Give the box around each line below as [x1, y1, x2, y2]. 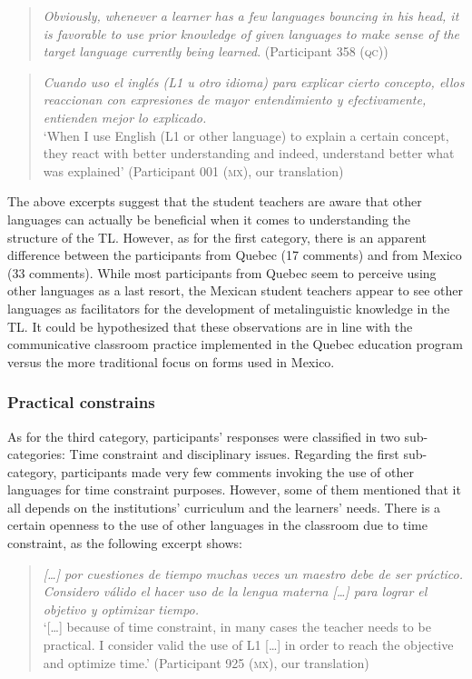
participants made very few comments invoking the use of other [61, 462, 414, 481]
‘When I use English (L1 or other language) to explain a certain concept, [43, 125, 449, 145]
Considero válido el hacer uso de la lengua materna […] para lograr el [43, 582, 428, 601]
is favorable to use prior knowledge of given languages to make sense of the [43, 24, 460, 43]
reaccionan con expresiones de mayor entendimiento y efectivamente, [43, 90, 427, 109]
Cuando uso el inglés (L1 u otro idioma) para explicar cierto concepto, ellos [43, 72, 465, 91]
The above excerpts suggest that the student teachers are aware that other [7, 192, 422, 211]
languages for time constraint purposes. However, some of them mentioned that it [7, 480, 461, 499]
